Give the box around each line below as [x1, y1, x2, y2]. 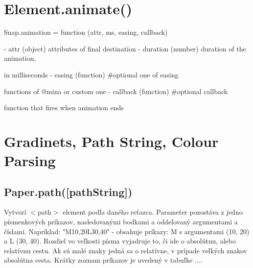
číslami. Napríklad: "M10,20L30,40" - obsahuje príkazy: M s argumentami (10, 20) [4, 226, 250, 236]
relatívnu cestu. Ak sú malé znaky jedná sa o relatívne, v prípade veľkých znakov [4, 245, 247, 255]
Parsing [4, 150, 56, 171]
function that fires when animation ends [4, 102, 124, 113]
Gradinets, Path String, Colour [4, 131, 219, 151]
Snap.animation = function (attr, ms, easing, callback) [4, 27, 168, 37]
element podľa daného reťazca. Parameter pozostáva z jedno [63, 207, 243, 217]
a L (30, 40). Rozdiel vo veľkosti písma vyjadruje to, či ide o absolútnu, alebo [4, 236, 236, 246]
